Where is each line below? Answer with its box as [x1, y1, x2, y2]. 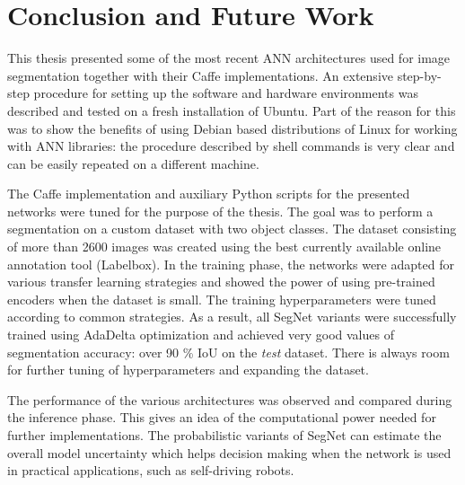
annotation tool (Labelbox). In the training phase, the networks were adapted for [7, 254, 454, 273]
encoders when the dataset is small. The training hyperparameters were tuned [7, 289, 436, 308]
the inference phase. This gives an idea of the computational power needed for [7, 408, 436, 427]
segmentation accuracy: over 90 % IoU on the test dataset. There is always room [7, 342, 450, 361]
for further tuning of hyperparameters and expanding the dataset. [7, 360, 369, 379]
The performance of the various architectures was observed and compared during [7, 390, 452, 409]
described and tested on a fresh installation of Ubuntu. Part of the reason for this [7, 101, 456, 119]
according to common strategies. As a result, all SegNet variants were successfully [7, 307, 457, 326]
